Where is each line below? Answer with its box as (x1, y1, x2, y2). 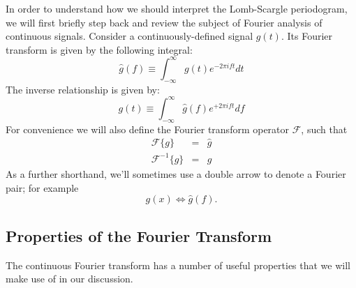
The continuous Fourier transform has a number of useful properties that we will (6, 257, 350, 272)
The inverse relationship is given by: (6, 82, 160, 96)
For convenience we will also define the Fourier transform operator (6, 121, 290, 136)
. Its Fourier (281, 29, 333, 43)
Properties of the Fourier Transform (6, 225, 272, 246)
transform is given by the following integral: (6, 42, 193, 56)
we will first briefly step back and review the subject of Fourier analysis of (6, 15, 322, 29)
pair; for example (6, 180, 79, 195)
